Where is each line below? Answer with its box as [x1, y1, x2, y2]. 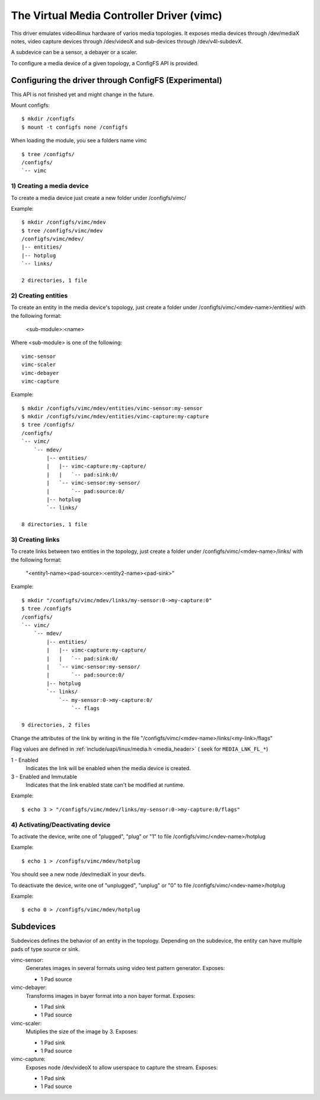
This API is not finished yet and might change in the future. [11, 91, 154, 98]
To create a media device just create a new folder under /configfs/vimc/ [11, 194, 187, 201]
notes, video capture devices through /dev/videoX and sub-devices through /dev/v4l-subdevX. [11, 37, 243, 44]
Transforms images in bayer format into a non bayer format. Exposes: [25, 992, 196, 999]
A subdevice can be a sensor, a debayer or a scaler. [11, 49, 137, 56]
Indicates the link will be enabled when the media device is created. [25, 765, 191, 772]
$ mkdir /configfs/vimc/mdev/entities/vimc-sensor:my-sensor [21, 405, 203, 412]
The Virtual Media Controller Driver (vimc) [11, 9, 222, 22]
